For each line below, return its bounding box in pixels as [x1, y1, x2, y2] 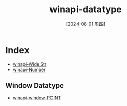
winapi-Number [12, 66, 46, 73]
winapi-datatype [49, 4, 122, 15]
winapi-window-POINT [12, 95, 61, 101]
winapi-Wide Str [12, 61, 47, 67]
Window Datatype [5, 81, 64, 90]
